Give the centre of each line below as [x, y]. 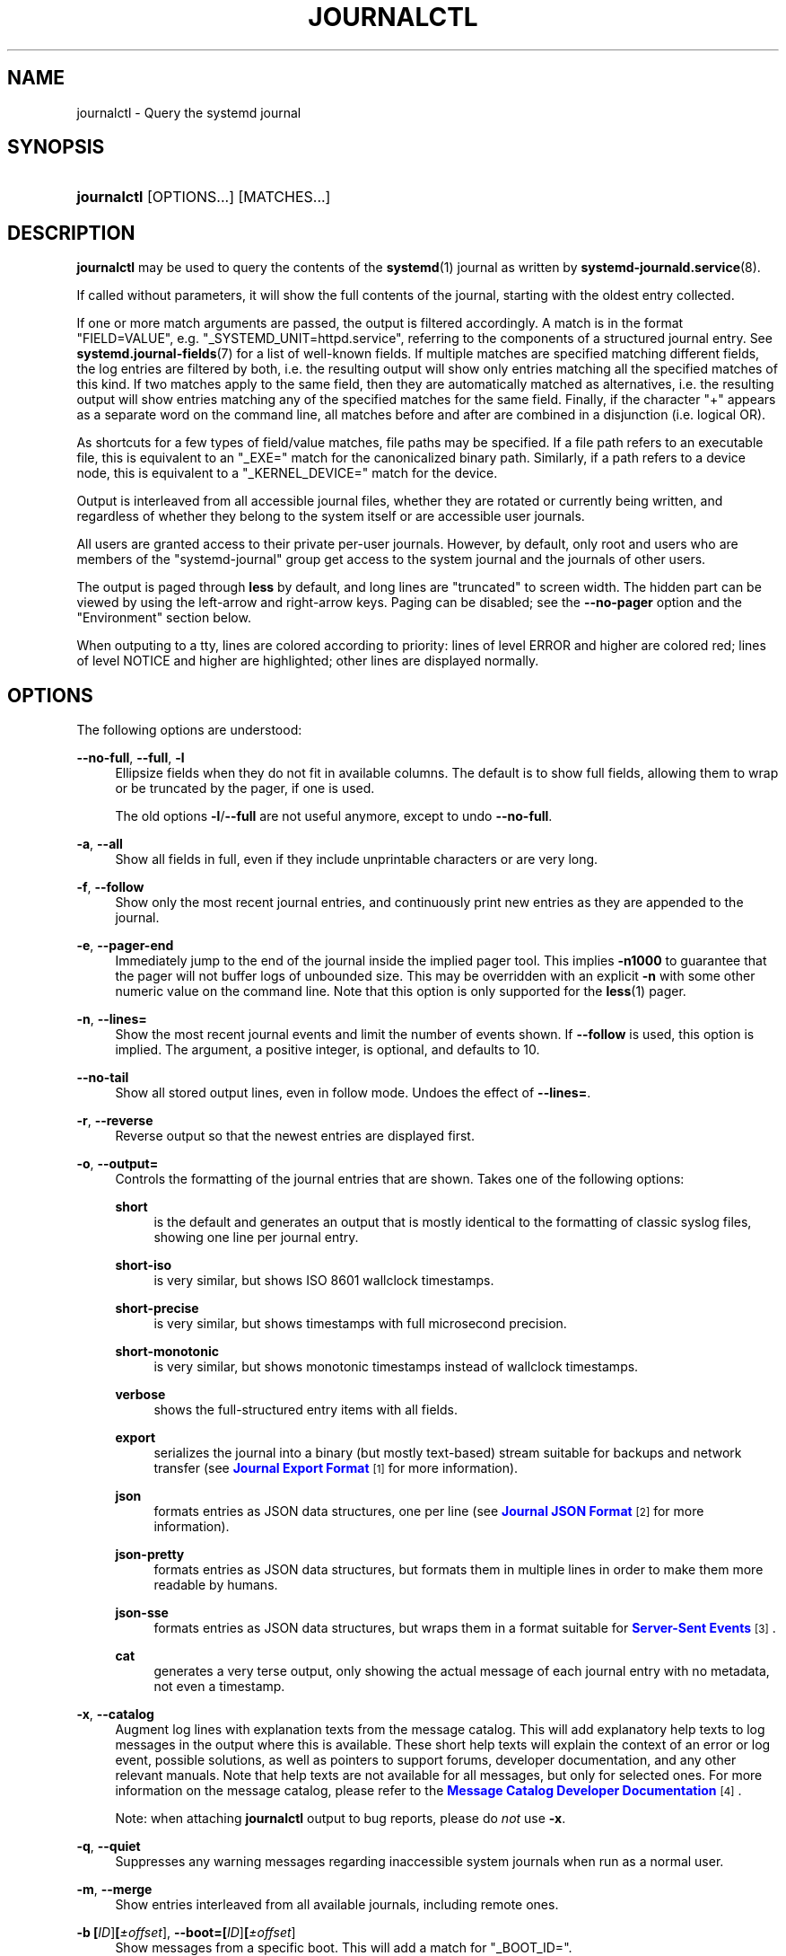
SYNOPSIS [56, 147]
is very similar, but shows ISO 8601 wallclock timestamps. [324, 1281]
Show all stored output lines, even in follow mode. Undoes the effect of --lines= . [353, 1093]
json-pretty [150, 1555]
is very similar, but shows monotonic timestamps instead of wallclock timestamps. [396, 1367]
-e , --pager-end [125, 946]
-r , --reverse [115, 1121]
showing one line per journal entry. [256, 1238]
